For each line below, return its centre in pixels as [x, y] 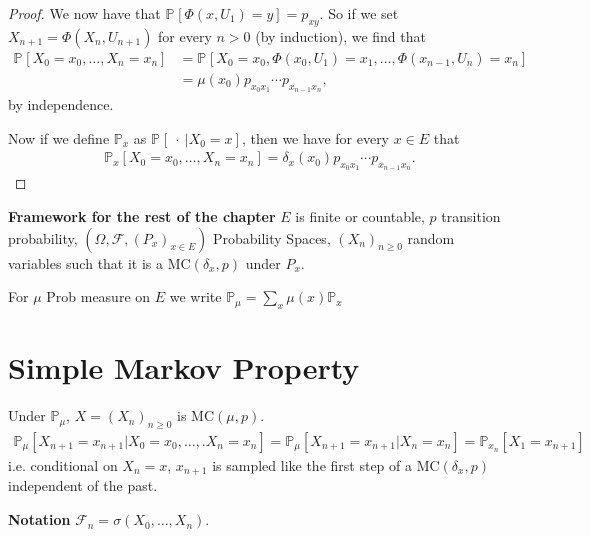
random [431, 237]
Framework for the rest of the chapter [142, 216]
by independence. [61, 104]
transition [471, 216]
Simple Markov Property [184, 367]
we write [195, 296]
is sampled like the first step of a [312, 465]
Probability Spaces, [271, 237]
